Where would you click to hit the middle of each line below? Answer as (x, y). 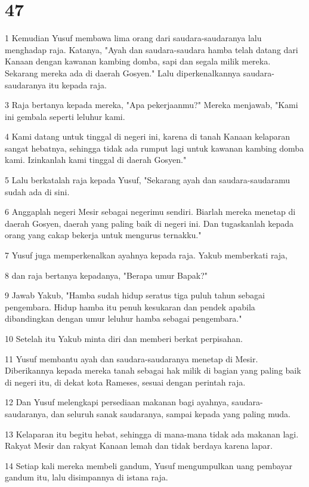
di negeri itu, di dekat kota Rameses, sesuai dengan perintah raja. (125, 382)
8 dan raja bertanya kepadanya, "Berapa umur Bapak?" (106, 275)
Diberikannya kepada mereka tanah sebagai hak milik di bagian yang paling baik (153, 370)
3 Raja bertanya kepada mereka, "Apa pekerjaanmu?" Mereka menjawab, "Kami (152, 105)
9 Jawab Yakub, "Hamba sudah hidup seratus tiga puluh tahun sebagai (135, 295)
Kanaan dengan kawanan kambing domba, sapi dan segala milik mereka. (138, 61)
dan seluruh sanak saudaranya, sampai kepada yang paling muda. (171, 413)
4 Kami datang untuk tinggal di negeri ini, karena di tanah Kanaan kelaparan (148, 136)
